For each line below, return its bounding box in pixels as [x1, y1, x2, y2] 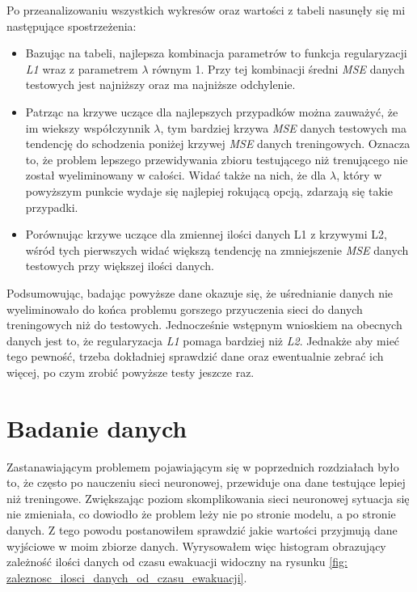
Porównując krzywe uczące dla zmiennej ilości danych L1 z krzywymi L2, [25, 226, 387, 243]
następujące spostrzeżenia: [6, 17, 137, 34]
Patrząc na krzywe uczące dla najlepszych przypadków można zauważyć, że [25, 103, 398, 120]
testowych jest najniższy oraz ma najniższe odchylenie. [25, 76, 296, 93]
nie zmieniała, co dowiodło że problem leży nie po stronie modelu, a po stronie [6, 505, 396, 522]
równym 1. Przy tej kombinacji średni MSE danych [152, 60, 405, 77]
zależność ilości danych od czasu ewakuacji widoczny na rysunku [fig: [6, 553, 347, 570]
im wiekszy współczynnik [25, 119, 150, 136]
